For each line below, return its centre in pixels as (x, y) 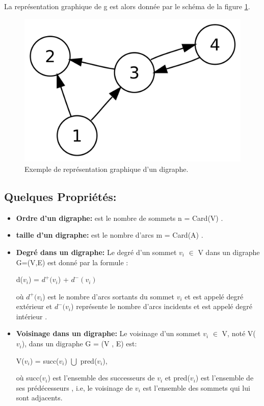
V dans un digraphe (229, 252)
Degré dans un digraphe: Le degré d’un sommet (96, 252)
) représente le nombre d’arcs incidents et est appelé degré (162, 306)
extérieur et (34, 306)
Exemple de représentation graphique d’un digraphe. (107, 169)
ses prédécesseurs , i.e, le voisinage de (74, 387)
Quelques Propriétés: (60, 196)
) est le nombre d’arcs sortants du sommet (109, 296)
